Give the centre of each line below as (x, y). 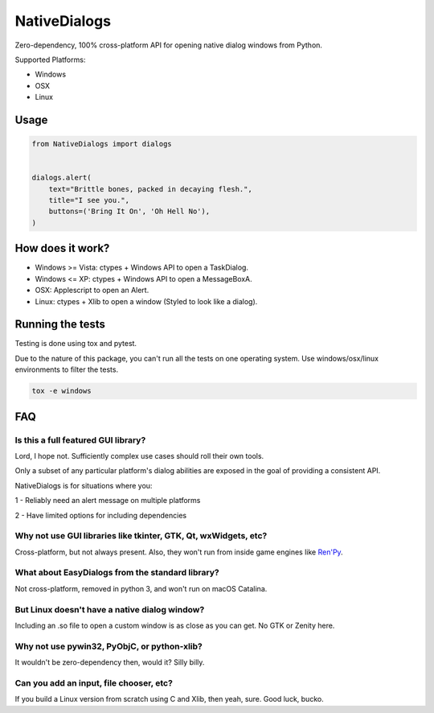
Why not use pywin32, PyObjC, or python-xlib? (108, 646)
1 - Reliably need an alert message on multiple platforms (108, 501)
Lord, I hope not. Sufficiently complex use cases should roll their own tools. (139, 455)
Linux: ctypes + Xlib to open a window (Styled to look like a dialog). (146, 301)
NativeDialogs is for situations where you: (84, 485)
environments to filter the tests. (67, 369)
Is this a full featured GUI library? (80, 440)
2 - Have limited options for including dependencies (101, 515)
